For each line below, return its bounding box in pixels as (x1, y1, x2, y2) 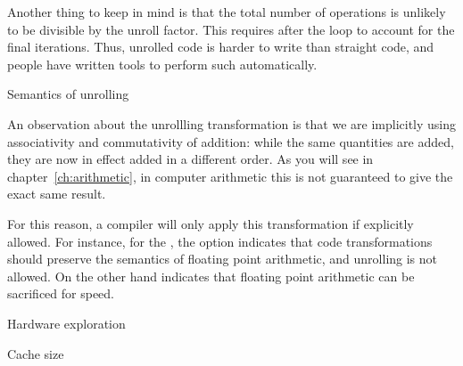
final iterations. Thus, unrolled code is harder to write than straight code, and (7, 37, 434, 56)
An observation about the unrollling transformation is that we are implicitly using (7, 114, 457, 133)
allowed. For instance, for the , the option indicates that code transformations (7, 232, 433, 250)
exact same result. (7, 184, 106, 203)
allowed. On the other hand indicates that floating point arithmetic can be (7, 266, 415, 285)
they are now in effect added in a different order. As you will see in (7, 150, 374, 168)
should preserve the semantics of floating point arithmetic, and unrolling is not (7, 249, 438, 268)
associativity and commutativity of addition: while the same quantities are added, (7, 132, 454, 150)
